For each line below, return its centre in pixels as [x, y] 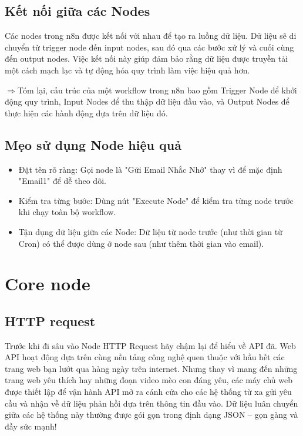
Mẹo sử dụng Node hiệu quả [93, 144]
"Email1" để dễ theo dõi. [62, 181]
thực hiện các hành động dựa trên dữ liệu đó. [86, 113]
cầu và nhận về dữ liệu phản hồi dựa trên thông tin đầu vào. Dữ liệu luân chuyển [151, 403]
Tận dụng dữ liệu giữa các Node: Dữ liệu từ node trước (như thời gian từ [150, 231]
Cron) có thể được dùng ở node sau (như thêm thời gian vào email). [141, 243]
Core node [48, 284]
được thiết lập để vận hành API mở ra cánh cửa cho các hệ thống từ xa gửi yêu [148, 392]
